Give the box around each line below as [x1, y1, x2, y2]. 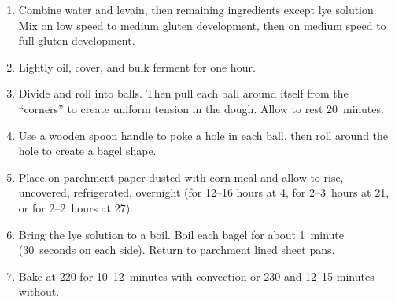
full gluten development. [18, 32, 135, 49]
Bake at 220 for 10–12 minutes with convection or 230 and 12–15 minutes [18, 267, 375, 284]
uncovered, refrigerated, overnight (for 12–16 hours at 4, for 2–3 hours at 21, [18, 184, 389, 201]
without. [18, 283, 60, 300]
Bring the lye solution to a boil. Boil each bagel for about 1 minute [18, 226, 344, 242]
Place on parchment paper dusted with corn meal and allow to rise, [18, 168, 344, 185]
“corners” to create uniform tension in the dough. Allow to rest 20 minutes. [18, 100, 384, 116]
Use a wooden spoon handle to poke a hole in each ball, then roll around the [18, 127, 389, 143]
